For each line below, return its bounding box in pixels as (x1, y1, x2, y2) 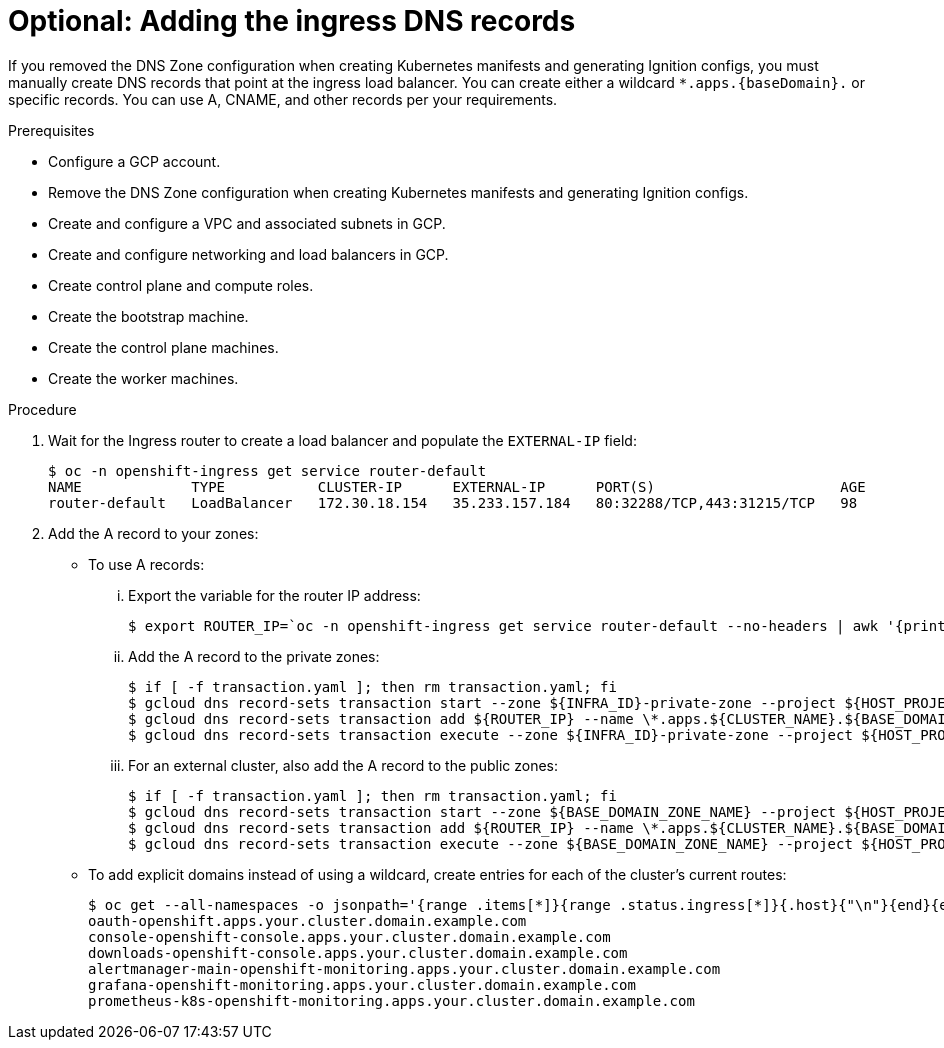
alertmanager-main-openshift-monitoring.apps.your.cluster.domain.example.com (88, 960, 721, 977)
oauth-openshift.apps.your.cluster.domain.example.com (88, 912, 527, 929)
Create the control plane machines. (48, 338, 279, 356)
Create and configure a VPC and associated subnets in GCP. (48, 214, 446, 232)
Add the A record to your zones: (48, 524, 259, 542)
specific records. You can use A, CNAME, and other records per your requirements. (8, 90, 558, 108)
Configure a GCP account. (48, 152, 221, 170)
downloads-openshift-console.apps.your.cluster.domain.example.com (88, 944, 628, 961)
